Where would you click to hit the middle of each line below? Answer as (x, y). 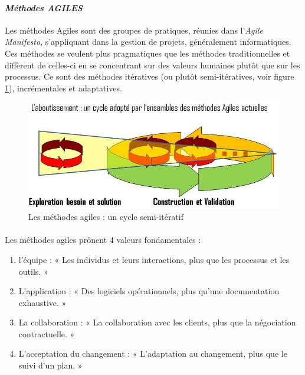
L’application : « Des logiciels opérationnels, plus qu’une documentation (149, 291)
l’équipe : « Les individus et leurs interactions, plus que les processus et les (154, 259)
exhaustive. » (42, 302)
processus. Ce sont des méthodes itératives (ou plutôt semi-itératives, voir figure (150, 76)
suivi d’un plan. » (50, 365)
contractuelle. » (47, 333)
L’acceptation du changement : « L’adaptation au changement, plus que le (153, 353)
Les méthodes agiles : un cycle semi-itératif (106, 217)
